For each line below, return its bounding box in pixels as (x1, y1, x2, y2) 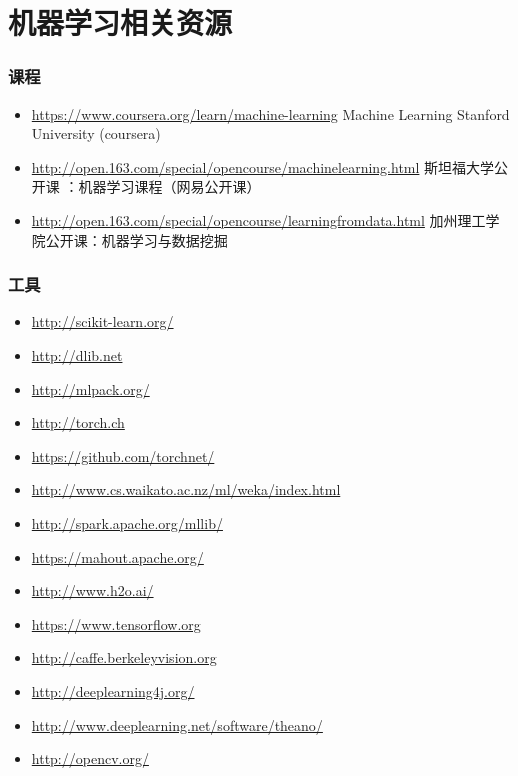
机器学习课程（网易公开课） (78, 176, 261, 197)
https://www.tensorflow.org (31, 613, 201, 634)
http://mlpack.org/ (31, 378, 150, 399)
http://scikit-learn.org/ (31, 311, 174, 332)
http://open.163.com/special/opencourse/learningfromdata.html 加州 (31, 209, 458, 230)
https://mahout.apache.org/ (31, 546, 204, 567)
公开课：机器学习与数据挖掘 (45, 229, 228, 250)
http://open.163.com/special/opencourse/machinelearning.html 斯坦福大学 (31, 156, 495, 177)
